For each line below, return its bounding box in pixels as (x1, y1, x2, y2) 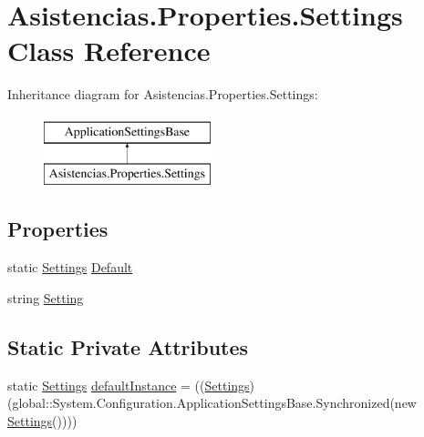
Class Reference (7, 32, 211, 69)
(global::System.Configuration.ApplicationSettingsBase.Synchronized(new (7, 393, 417, 412)
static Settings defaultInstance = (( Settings (7, 375, 250, 394)
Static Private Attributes (7, 332, 249, 361)
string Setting (7, 288, 84, 307)
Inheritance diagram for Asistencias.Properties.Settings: (7, 85, 318, 104)
